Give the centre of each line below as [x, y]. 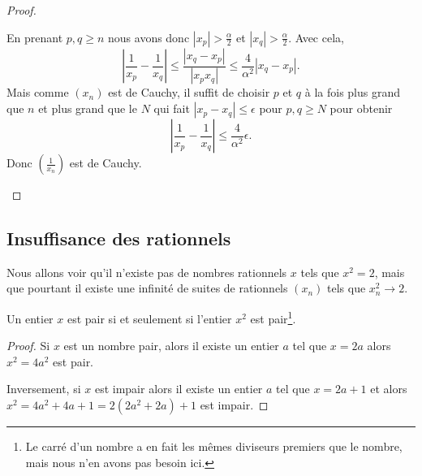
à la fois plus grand [353, 92]
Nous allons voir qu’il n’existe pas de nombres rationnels [147, 272]
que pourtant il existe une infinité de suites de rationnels [147, 288]
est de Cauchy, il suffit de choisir [189, 92]
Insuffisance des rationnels [119, 238]
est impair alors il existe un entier [179, 389]
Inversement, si [44, 389]
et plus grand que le [88, 108]
